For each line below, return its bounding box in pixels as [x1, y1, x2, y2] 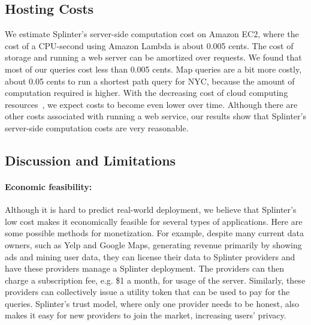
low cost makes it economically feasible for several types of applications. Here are [5, 215, 303, 227]
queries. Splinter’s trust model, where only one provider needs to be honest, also [5, 297, 300, 309]
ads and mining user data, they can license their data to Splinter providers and [5, 250, 295, 263]
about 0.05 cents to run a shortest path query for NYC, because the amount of [5, 74, 295, 87]
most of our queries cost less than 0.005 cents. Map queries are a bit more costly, [5, 62, 302, 75]
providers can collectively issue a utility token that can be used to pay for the [5, 285, 290, 298]
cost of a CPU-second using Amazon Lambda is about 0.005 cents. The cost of [5, 39, 294, 52]
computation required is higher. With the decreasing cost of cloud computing [5, 86, 288, 99]
